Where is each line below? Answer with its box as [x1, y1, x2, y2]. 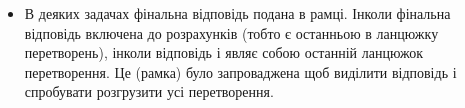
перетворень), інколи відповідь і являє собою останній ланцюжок [24, 42, 424, 63]
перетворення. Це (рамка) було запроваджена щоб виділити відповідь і [24, 61, 457, 82]
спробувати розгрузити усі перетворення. [24, 81, 274, 102]
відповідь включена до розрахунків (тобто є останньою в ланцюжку [24, 22, 439, 43]
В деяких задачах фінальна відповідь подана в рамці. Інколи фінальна [24, 3, 451, 23]
